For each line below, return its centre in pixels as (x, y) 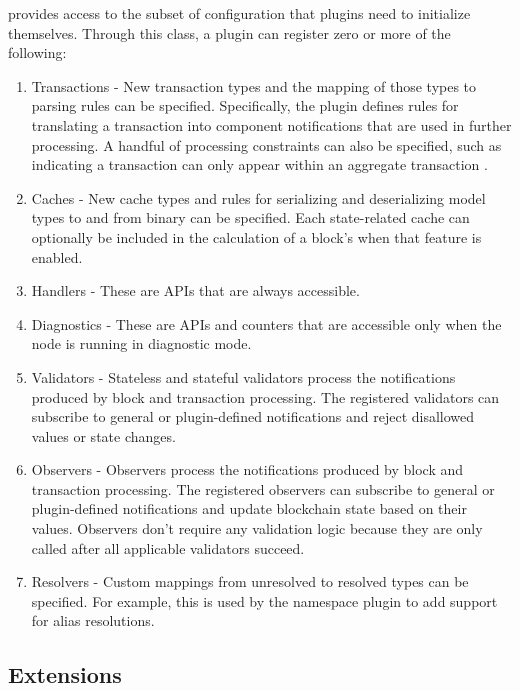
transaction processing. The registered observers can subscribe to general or (263, 488)
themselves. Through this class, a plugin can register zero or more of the (229, 32)
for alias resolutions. (93, 620)
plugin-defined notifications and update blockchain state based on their (249, 508)
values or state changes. (103, 435)
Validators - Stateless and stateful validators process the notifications (243, 376)
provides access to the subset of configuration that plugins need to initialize (239, 13)
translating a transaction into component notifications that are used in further (271, 124)
